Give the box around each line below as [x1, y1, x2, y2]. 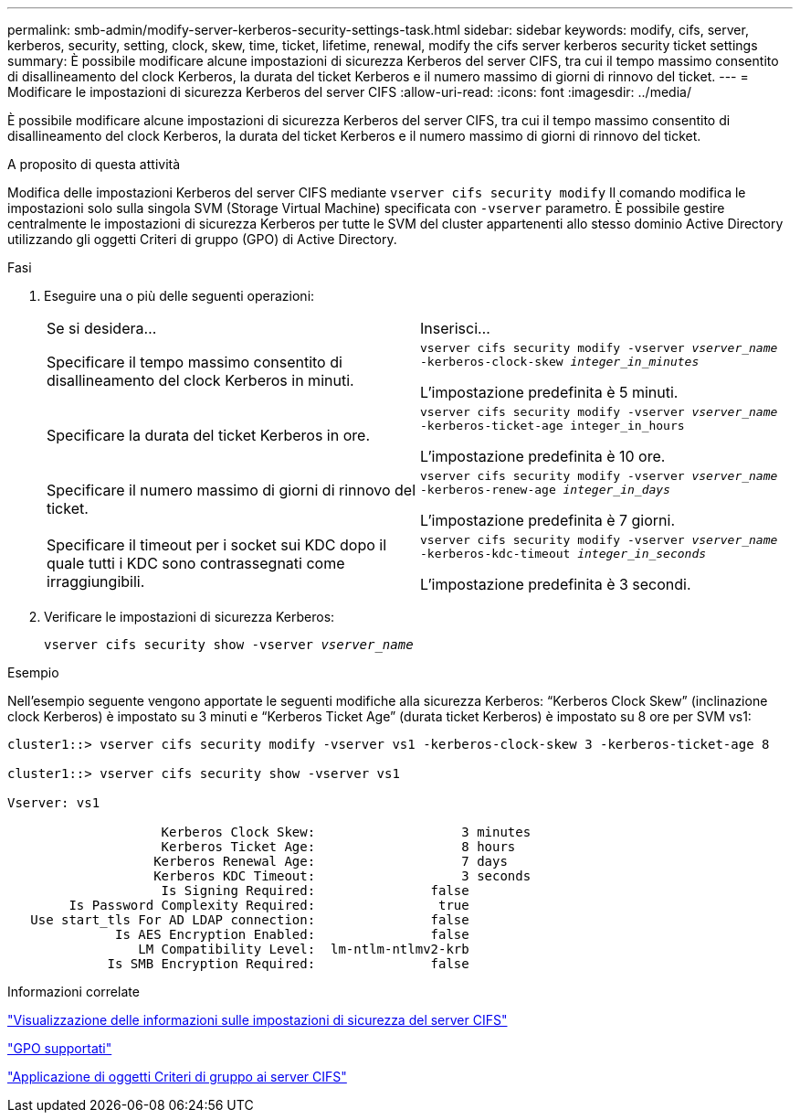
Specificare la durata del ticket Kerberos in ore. [47, 426, 370, 444]
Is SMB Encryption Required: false [107, 956, 469, 971]
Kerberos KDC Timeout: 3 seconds [153, 869, 532, 883]
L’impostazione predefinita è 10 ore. [420, 447, 666, 465]
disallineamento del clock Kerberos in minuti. [47, 371, 354, 389]
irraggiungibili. [47, 572, 145, 591]
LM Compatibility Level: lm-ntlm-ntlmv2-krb [138, 942, 469, 956]
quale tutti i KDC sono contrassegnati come [47, 554, 345, 572]
